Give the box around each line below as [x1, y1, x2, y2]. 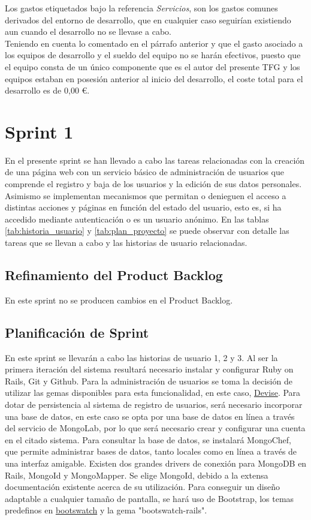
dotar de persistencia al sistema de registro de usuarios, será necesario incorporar [5, 398, 303, 410]
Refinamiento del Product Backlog [5, 266, 223, 284]
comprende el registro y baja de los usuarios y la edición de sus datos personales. [5, 178, 302, 190]
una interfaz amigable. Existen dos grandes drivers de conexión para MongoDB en [5, 456, 307, 469]
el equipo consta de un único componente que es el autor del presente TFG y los [5, 60, 300, 73]
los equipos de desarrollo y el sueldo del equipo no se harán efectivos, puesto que [5, 49, 301, 61]
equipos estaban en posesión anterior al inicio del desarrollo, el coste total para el [5, 72, 303, 85]
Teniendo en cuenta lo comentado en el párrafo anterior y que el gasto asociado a [5, 37, 303, 49]
